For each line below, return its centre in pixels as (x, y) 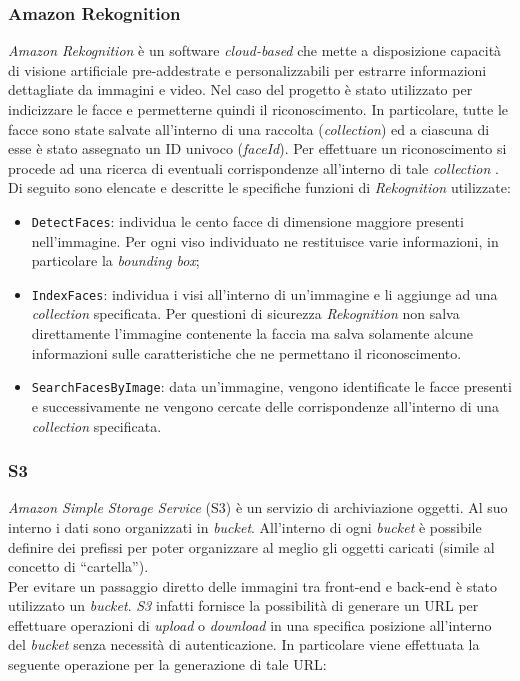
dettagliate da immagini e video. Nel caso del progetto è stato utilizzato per (240, 89)
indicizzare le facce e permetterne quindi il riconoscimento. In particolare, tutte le (258, 109)
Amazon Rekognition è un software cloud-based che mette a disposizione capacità (255, 50)
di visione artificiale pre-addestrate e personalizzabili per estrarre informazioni (247, 69)
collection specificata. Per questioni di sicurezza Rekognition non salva (245, 313)
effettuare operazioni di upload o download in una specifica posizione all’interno (250, 624)
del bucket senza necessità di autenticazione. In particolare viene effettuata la (244, 644)
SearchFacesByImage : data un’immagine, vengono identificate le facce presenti (271, 386)
